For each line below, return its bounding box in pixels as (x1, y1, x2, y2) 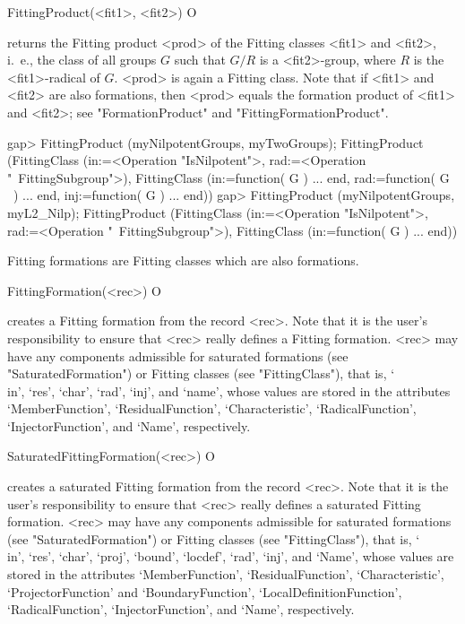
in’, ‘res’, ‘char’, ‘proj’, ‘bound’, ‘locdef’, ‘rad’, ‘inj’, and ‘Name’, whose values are (7, 547, 454, 566)
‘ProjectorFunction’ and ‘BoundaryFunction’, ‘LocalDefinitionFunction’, (7, 582, 402, 601)
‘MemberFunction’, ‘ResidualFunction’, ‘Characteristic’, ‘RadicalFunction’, (7, 399, 417, 418)
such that (174, 50, 226, 69)
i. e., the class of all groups (7, 50, 157, 69)
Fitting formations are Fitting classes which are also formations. (7, 251, 359, 270)
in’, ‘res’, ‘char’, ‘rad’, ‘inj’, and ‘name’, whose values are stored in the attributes (7, 381, 451, 400)
